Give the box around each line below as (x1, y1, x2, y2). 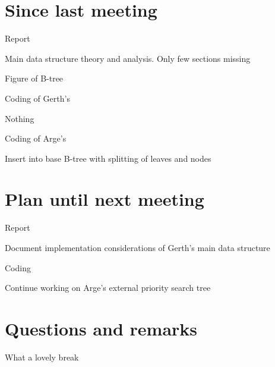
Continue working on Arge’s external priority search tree (5, 281, 211, 294)
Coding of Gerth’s (5, 92, 70, 104)
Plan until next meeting (5, 187, 204, 211)
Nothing (5, 112, 34, 124)
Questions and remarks (5, 316, 198, 340)
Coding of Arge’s (5, 132, 67, 145)
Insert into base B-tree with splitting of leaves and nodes (5, 152, 211, 164)
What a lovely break (5, 350, 79, 363)
